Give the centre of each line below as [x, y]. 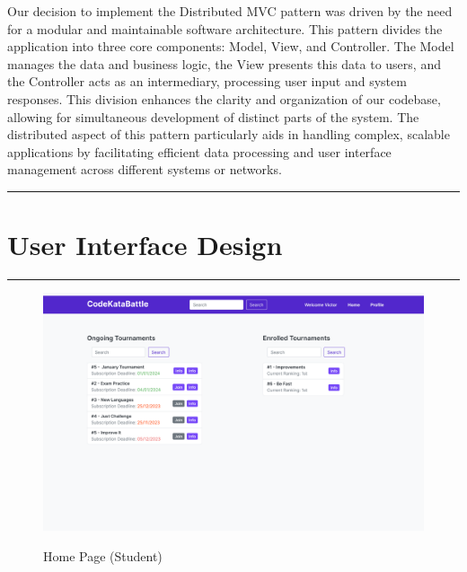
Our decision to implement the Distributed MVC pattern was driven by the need [230, 11]
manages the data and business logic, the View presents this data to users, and [224, 63]
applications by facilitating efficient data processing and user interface [199, 151]
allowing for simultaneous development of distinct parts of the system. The [213, 116]
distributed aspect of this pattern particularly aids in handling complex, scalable [229, 134]
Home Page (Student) [103, 555]
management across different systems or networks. [145, 169]
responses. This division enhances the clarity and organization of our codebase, [224, 98]
